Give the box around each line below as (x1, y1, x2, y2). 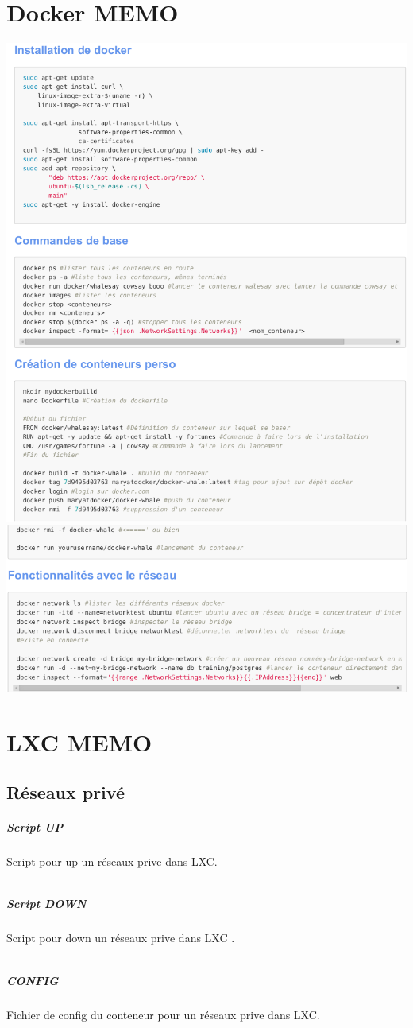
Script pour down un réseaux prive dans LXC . (6, 929, 235, 946)
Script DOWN (6, 895, 87, 912)
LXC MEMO (6, 725, 152, 758)
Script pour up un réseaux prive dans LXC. (6, 853, 218, 870)
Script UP (6, 819, 64, 836)
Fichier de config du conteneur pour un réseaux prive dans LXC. (6, 1006, 320, 1022)
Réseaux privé (6, 780, 125, 805)
